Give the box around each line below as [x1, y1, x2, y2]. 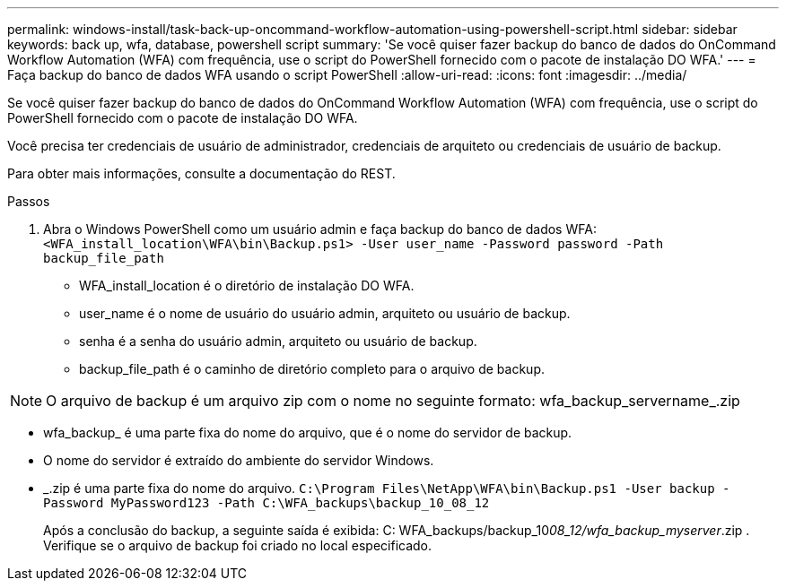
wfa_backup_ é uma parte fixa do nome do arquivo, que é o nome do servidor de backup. [43, 425, 572, 440]
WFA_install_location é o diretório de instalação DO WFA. [79, 278, 415, 293]
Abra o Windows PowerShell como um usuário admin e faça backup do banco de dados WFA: [43, 221, 597, 237]
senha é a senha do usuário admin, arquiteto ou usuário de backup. [79, 333, 477, 349]
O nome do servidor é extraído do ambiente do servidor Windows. [43, 453, 434, 468]
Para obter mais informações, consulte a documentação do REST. [7, 166, 396, 181]
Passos [7, 194, 50, 209]
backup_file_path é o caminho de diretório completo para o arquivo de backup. [79, 361, 546, 376]
